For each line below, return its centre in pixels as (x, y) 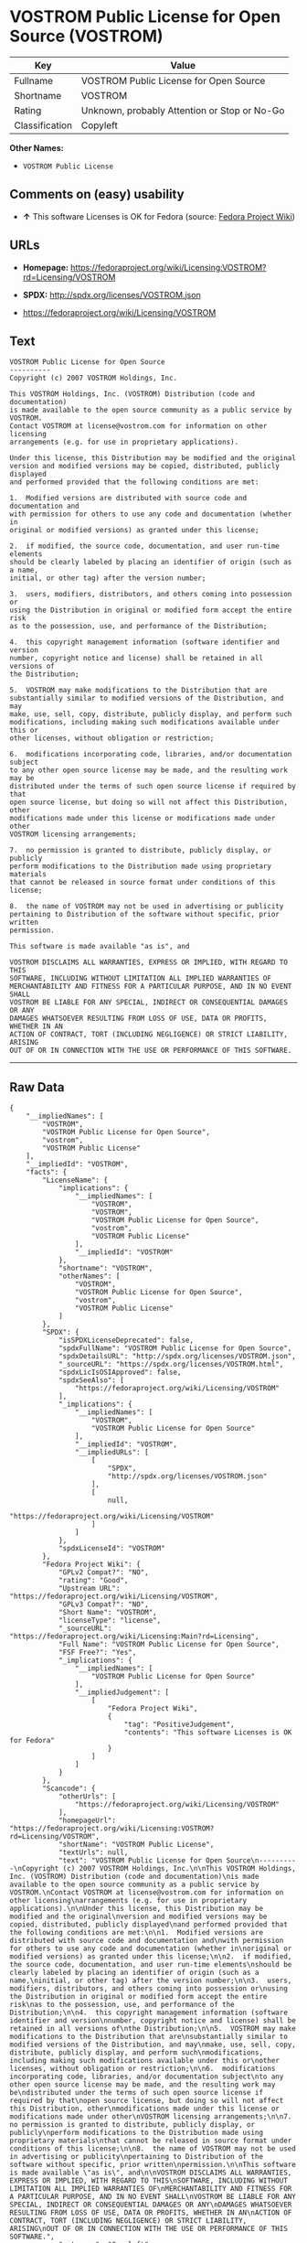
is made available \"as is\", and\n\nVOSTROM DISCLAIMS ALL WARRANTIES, (151, 2173)
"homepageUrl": (87, 1821)
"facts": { (47, 1173)
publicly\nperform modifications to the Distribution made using (136, 2133)
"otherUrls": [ (87, 1797)
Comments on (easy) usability (97, 194)
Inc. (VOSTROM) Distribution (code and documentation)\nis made (134, 1877)
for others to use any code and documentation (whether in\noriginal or (151, 1949)
